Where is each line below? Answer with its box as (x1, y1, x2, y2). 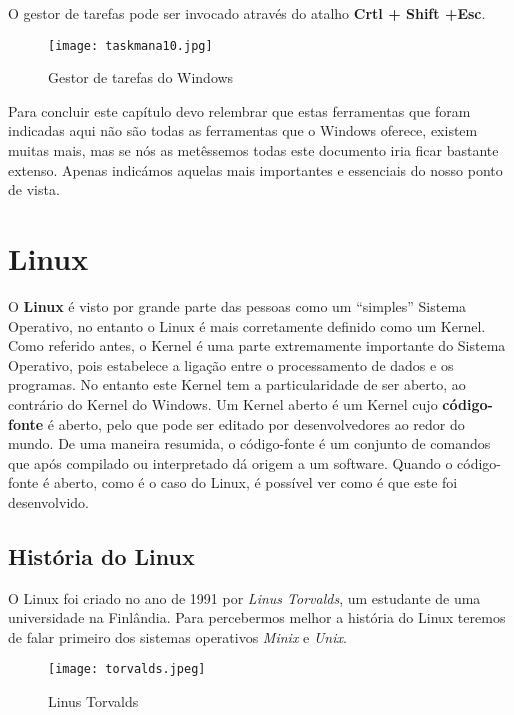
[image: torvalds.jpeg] (48, 662, 206, 677)
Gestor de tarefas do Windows (48, 67, 234, 88)
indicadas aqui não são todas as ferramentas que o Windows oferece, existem (8, 120, 478, 141)
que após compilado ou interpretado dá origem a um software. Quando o (8, 452, 453, 473)
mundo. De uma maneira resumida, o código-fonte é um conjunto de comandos (8, 433, 491, 454)
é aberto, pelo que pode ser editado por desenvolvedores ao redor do (47, 413, 465, 434)
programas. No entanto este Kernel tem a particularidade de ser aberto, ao (8, 374, 466, 395)
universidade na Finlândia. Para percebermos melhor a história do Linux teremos (8, 607, 506, 628)
